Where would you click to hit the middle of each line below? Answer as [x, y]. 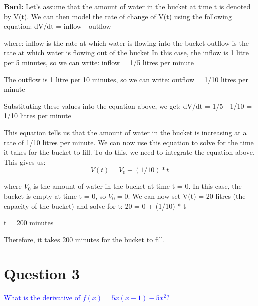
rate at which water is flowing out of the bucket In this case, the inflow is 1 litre [126, 53]
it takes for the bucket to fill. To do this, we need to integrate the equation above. [129, 152]
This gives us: [25, 161]
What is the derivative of [42, 297]
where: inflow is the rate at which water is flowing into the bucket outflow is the [126, 43]
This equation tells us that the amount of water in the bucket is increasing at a [125, 132]
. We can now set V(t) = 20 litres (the [187, 195]
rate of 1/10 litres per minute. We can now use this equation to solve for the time [129, 142]
